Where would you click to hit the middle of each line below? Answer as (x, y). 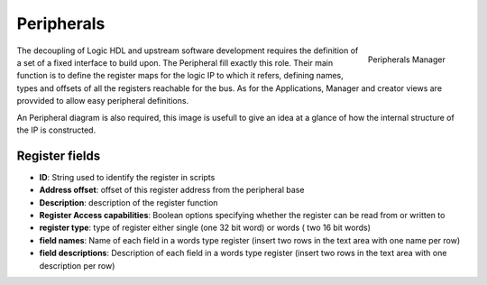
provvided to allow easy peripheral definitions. (103, 101)
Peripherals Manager (406, 60)
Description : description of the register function (129, 202)
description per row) (77, 265)
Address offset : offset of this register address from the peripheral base (172, 190)
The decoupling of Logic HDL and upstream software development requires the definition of (188, 51)
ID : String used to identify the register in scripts (127, 177)
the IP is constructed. (56, 130)
